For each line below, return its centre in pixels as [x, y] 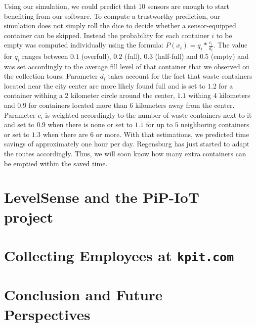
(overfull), [96, 56]
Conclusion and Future [83, 295]
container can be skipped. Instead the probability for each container [107, 35]
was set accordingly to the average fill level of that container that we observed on [127, 66]
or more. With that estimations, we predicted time [172, 134]
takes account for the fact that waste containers [180, 76]
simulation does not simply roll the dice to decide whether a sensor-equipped [120, 25]
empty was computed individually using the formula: [84, 45]
